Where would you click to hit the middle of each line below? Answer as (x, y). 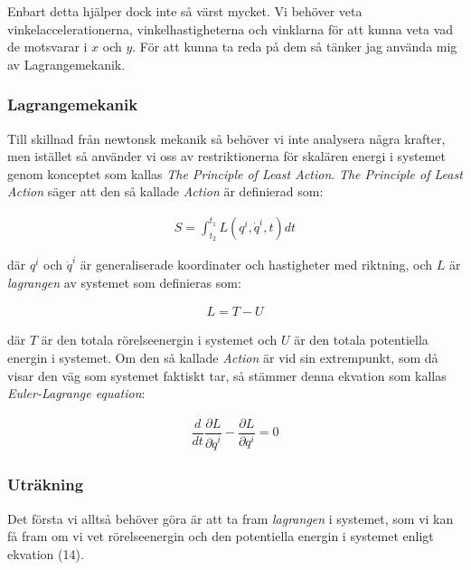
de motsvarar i (47, 47)
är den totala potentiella (361, 340)
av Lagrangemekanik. (66, 64)
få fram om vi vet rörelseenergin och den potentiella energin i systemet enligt (221, 536)
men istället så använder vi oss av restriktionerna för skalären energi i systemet (227, 156)
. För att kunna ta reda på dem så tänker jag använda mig (295, 47)
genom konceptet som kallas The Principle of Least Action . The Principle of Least (235, 173)
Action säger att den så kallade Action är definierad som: (165, 191)
